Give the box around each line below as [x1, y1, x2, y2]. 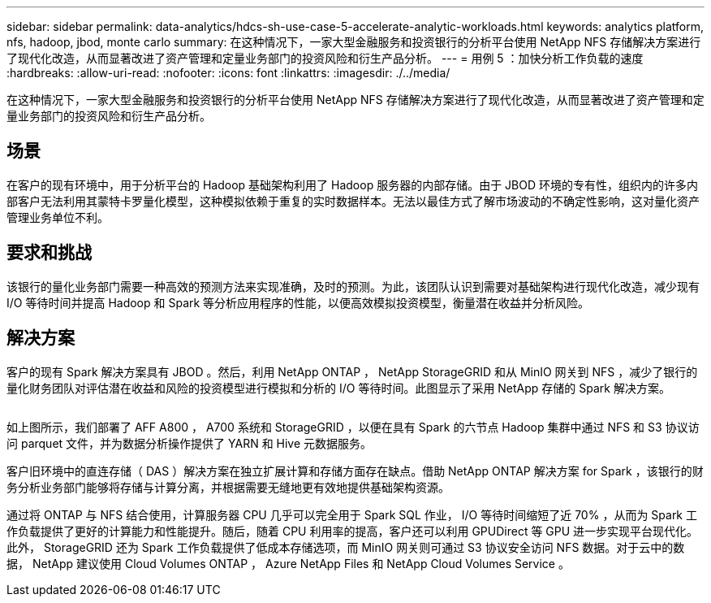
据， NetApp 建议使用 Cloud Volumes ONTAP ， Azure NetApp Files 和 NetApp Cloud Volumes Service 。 [6, 556, 570, 570]
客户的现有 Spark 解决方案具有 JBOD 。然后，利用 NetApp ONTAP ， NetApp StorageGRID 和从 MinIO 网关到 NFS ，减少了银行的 [6, 364, 698, 379]
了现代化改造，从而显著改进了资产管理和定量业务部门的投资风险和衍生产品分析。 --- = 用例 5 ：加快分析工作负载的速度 [6, 51, 644, 65]
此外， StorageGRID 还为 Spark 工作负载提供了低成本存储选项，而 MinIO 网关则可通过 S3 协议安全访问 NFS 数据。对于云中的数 [6, 540, 685, 554]
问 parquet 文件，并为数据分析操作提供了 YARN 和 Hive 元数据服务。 [6, 436, 373, 450]
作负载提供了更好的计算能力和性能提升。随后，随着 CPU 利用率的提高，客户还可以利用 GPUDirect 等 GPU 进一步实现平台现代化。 [6, 523, 699, 538]
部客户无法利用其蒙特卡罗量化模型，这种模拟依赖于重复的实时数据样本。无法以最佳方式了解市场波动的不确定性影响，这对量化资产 [6, 193, 700, 208]
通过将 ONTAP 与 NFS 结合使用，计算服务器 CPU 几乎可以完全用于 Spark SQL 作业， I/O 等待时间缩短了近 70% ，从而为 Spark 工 [6, 507, 697, 522]
